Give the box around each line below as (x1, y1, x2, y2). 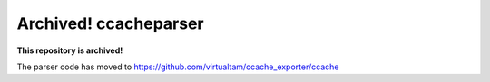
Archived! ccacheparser (16, 14, 204, 33)
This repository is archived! (16, 45, 123, 56)
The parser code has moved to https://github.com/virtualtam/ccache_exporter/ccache (16, 61, 339, 72)
